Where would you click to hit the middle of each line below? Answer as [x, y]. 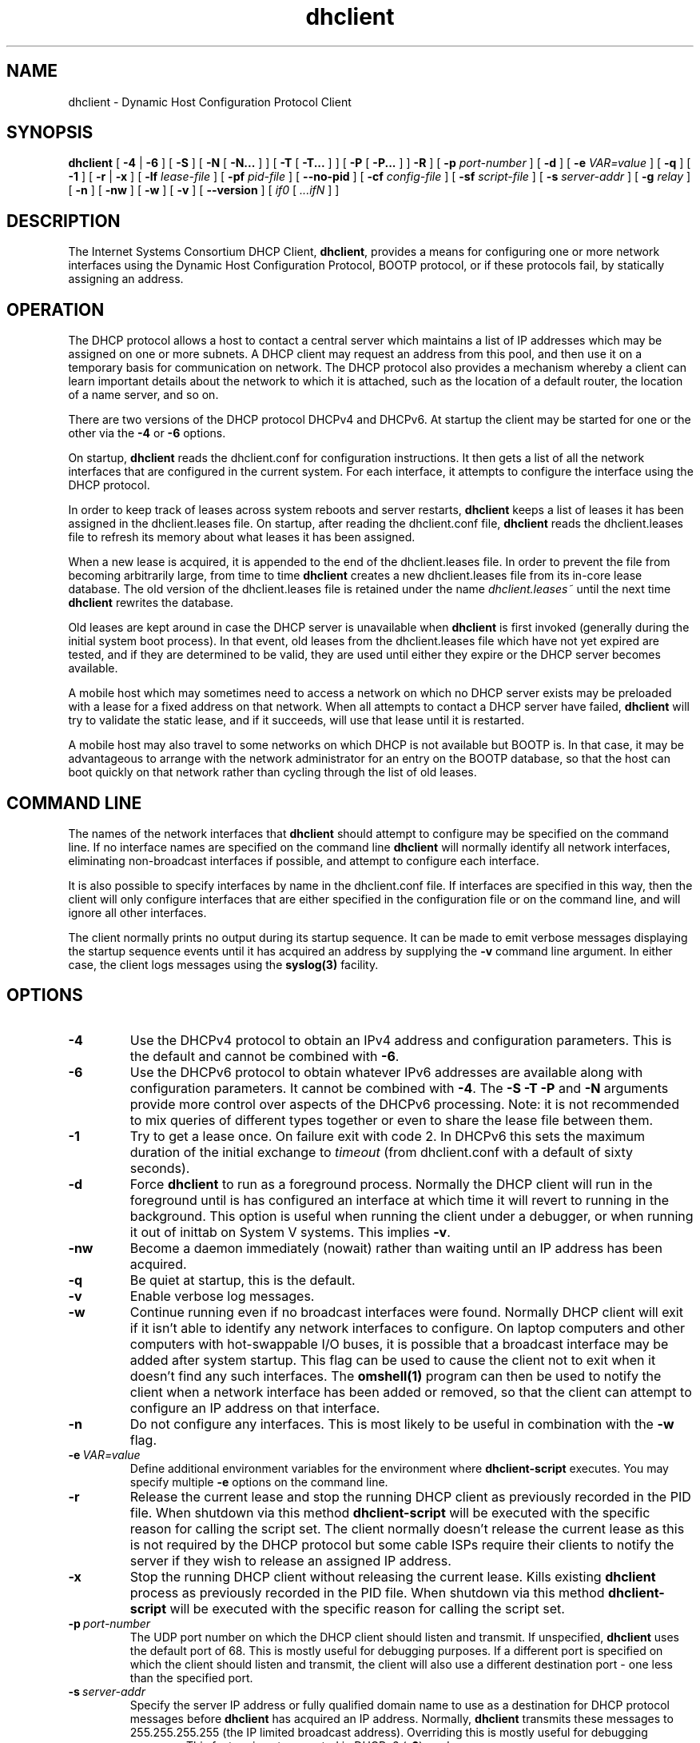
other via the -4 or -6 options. [147, 433]
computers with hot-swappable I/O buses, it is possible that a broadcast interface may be [399, 1344]
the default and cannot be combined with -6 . [264, 1056]
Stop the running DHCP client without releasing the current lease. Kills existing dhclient [393, 1576]
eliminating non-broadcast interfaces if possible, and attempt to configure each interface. [304, 860]
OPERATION [56, 309]
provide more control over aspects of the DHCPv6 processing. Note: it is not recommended [404, 1104]
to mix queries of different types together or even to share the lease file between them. [392, 1120]
